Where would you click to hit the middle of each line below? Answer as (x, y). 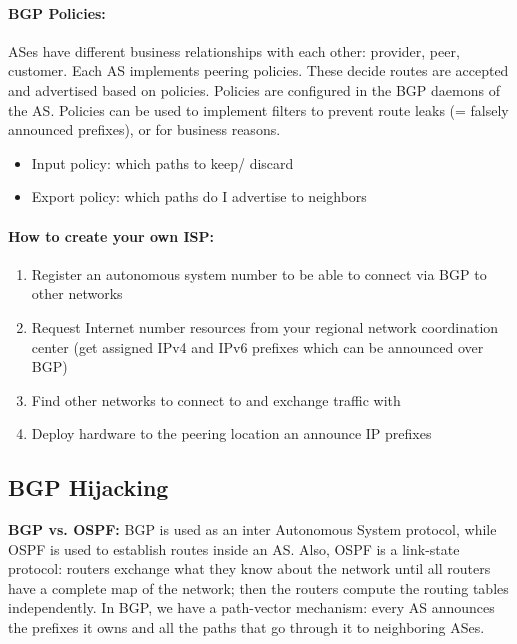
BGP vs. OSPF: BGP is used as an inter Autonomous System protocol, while (252, 529)
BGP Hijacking (88, 487)
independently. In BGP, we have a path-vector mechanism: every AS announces (251, 607)
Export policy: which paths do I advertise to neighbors (199, 196)
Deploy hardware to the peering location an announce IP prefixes (231, 433)
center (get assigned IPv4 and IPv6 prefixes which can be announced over (257, 346)
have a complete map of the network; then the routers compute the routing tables (258, 587)
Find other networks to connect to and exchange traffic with (216, 399)
